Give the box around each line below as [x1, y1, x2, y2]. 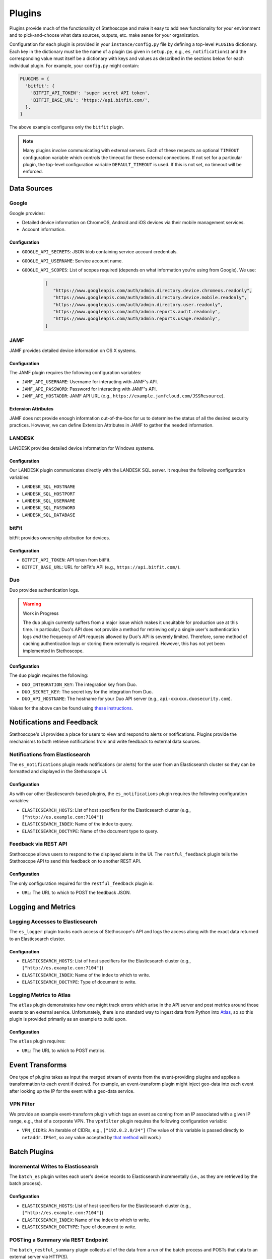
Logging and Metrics [9, 902, 76, 911]
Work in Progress [23, 610, 59, 616]
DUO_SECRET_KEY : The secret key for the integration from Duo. [22, 688, 153, 694]
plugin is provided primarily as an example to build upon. [9, 1016, 127, 1022]
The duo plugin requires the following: [9, 672, 88, 678]
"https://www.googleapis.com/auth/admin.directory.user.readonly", [53, 302, 224, 307]
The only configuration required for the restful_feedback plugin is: [9, 880, 154, 886]
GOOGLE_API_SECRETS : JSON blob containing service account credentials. [22, 248, 178, 254]
